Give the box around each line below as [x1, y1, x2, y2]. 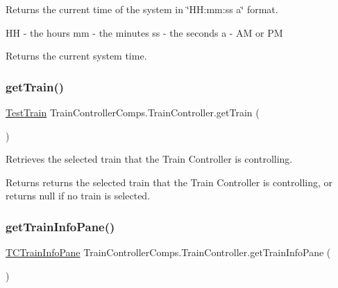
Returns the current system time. [6, 48, 147, 63]
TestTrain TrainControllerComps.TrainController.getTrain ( [6, 105, 260, 119]
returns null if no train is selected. [6, 188, 151, 203]
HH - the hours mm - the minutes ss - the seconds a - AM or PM [6, 25, 283, 39]
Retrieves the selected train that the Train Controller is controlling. [6, 152, 293, 166]
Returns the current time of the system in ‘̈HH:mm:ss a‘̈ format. [6, 2, 278, 16]
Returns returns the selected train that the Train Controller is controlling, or [6, 174, 333, 189]
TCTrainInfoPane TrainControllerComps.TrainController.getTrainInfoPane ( [6, 245, 331, 260]
